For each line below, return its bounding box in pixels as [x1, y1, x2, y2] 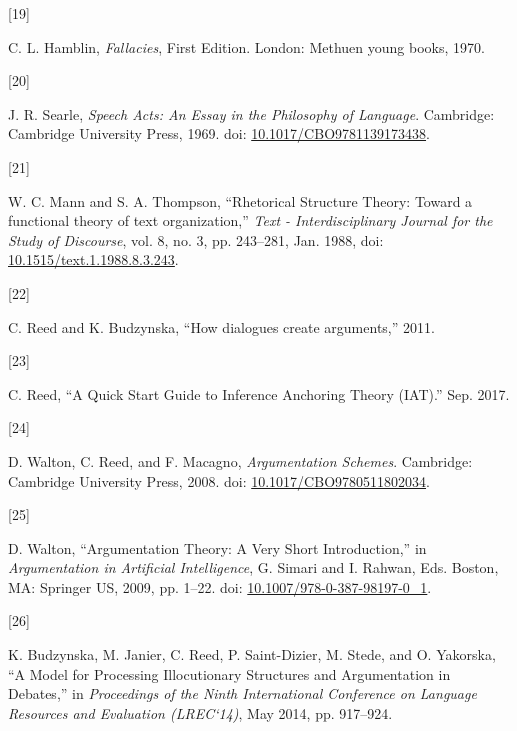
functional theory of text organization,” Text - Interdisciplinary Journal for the [8, 210, 493, 231]
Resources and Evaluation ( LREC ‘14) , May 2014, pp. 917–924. [8, 702, 393, 723]
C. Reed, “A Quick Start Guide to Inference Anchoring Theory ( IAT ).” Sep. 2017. [8, 383, 510, 404]
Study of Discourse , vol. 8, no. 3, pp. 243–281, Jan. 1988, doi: [8, 229, 384, 250]
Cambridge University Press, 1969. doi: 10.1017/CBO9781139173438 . [8, 123, 430, 144]
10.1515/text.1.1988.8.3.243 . [8, 249, 179, 270]
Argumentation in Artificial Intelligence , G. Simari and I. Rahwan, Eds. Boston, [8, 557, 499, 578]
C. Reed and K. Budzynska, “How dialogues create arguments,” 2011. [8, 316, 435, 337]
